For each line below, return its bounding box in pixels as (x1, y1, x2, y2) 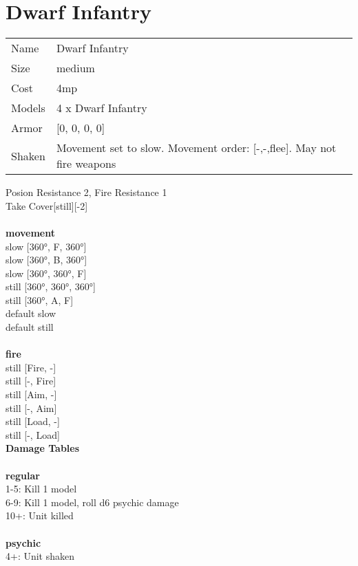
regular (6, 468, 40, 482)
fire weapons (56, 155, 116, 172)
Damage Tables (6, 441, 80, 455)
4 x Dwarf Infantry (56, 100, 147, 116)
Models (11, 100, 45, 116)
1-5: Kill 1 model (6, 481, 77, 496)
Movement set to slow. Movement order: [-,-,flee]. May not (56, 140, 337, 156)
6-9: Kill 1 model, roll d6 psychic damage (6, 494, 179, 509)
